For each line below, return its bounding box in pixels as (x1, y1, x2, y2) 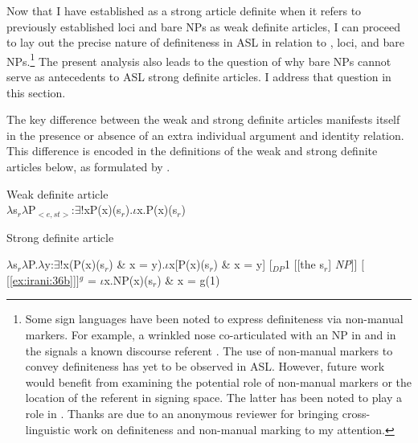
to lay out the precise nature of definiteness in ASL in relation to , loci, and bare (6, 34, 404, 51)
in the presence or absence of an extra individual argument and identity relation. (6, 126, 404, 143)
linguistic (25, 420, 71, 437)
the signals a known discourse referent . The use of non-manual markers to (25, 342, 393, 359)
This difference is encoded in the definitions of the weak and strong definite (6, 142, 378, 159)
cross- (342, 404, 371, 421)
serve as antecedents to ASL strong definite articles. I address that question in (6, 68, 391, 85)
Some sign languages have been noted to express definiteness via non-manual (25, 310, 404, 327)
